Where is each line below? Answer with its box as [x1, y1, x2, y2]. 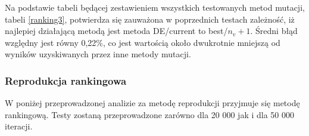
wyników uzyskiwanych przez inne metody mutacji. [5, 48, 191, 60]
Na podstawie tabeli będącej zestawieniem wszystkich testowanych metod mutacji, [5, 1, 305, 13]
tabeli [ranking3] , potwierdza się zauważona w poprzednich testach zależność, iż [5, 13, 295, 25]
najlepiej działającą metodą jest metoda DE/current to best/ [5, 24, 228, 37]
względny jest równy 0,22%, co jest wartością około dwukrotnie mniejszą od [5, 36, 280, 48]
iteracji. [5, 120, 33, 132]
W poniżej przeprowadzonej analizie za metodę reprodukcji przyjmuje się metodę [5, 97, 300, 109]
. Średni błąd [250, 24, 298, 37]
